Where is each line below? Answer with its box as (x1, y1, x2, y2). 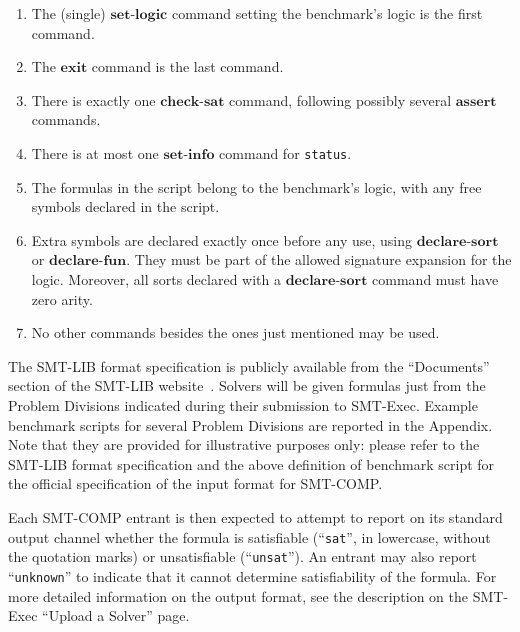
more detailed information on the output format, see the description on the (8, 585, 468, 606)
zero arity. (31, 288, 93, 309)
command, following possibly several (229, 89, 452, 110)
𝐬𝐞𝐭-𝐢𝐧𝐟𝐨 (163, 147, 215, 162)
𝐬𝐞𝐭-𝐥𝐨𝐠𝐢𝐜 (110, 8, 168, 22)
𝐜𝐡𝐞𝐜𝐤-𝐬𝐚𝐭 (160, 94, 225, 109)
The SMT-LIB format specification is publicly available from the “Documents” (8, 355, 490, 376)
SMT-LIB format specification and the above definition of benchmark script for (8, 453, 495, 474)
